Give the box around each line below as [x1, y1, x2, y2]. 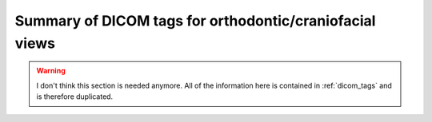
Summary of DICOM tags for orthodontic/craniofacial [14, 12, 376, 30]
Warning [36, 66, 66, 76]
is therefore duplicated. [36, 92, 114, 101]
